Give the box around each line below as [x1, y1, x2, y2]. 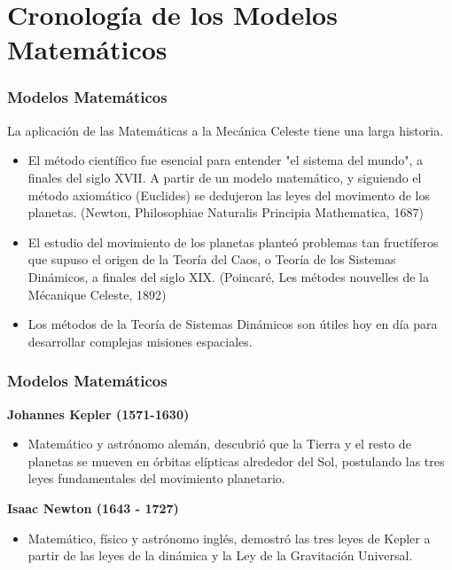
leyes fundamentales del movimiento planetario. [27, 469, 285, 488]
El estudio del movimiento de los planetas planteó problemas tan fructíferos [27, 232, 439, 251]
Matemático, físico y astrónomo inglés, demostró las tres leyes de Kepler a [27, 528, 431, 547]
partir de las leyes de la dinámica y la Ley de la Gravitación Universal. [27, 546, 413, 565]
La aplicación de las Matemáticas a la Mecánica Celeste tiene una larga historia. [7, 121, 444, 139]
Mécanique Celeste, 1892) [27, 285, 167, 303]
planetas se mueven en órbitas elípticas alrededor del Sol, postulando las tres [27, 451, 445, 470]
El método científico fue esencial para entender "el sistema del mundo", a [27, 151, 424, 169]
